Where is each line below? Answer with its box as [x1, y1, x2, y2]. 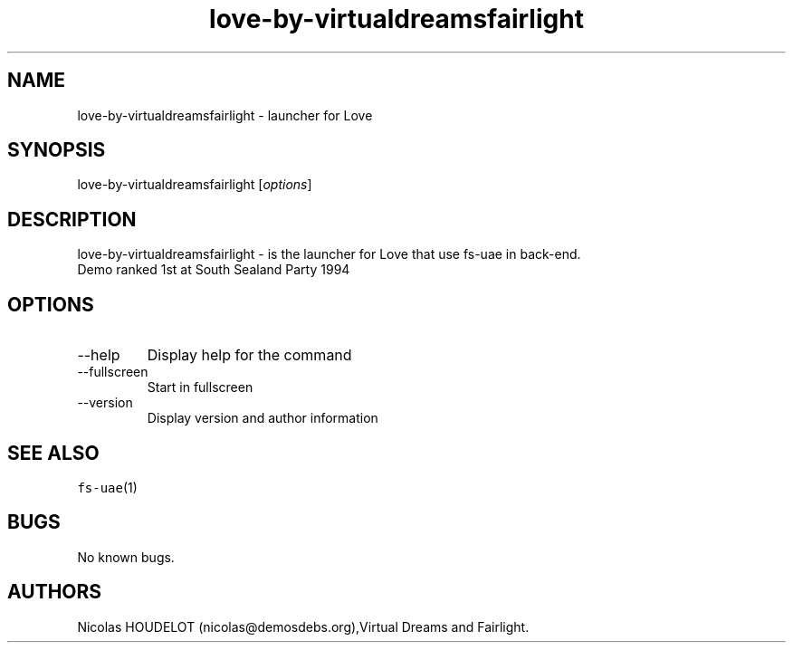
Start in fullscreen [147, 379, 253, 396]
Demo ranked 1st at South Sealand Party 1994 [77, 262, 350, 278]
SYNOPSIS [7, 139, 106, 162]
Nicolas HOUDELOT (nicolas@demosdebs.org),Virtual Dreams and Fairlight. [77, 618, 530, 635]
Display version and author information [147, 410, 378, 426]
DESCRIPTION [7, 207, 137, 231]
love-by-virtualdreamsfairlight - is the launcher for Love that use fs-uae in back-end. [77, 246, 581, 263]
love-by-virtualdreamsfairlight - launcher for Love [77, 107, 373, 123]
